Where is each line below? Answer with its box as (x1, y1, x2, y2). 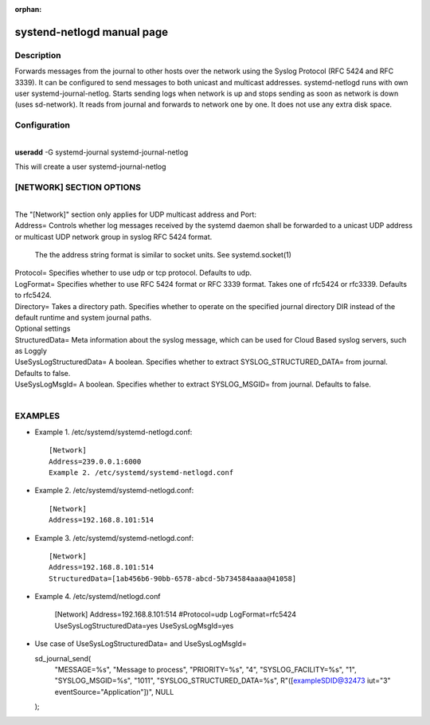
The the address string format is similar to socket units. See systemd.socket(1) (34, 249, 292, 259)
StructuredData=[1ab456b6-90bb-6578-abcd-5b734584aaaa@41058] (49, 574, 297, 583)
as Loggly (14, 347, 47, 356)
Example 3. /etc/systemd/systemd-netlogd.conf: (34, 533, 194, 543)
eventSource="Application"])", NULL (54, 687, 174, 696)
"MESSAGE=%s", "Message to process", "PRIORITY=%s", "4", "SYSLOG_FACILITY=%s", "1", (54, 665, 358, 675)
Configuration (14, 120, 71, 131)
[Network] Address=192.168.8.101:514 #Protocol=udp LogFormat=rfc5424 (54, 609, 296, 619)
